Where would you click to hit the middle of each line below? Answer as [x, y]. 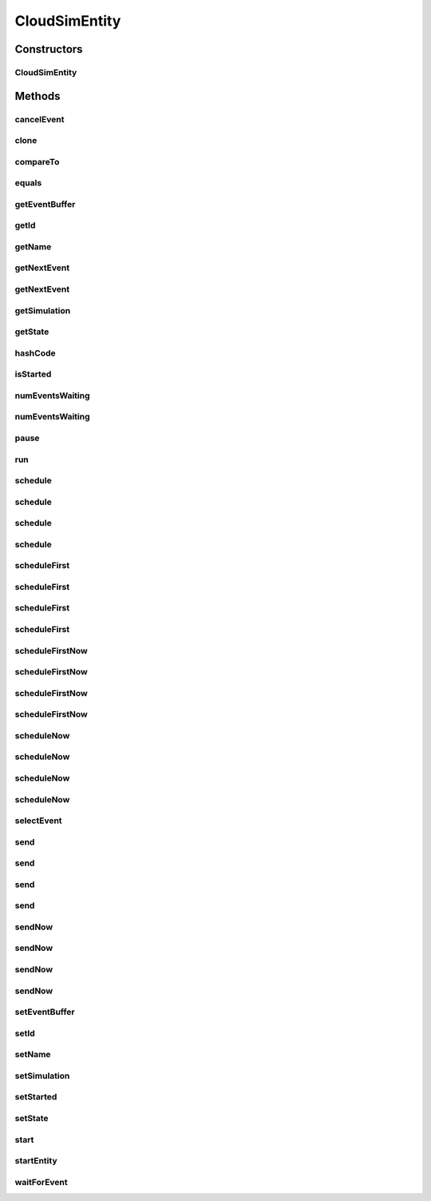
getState [32, 332]
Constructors [49, 49]
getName [33, 246]
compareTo [37, 161]
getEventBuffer [45, 204]
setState [32, 1118]
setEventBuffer [45, 1012]
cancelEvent [40, 119]
